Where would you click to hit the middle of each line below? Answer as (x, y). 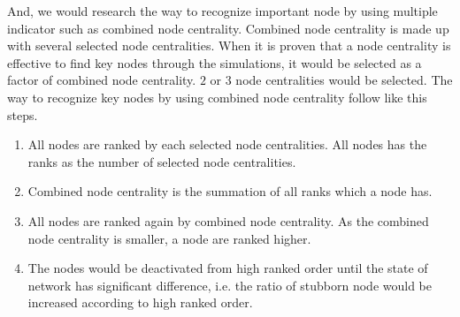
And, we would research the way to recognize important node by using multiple (222, 11)
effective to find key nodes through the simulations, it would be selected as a (215, 62)
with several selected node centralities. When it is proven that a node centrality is (229, 45)
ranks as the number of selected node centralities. (162, 161)
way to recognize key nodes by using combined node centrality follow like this (217, 97)
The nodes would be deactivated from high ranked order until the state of (228, 268)
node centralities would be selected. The (344, 80)
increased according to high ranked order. (140, 302)
